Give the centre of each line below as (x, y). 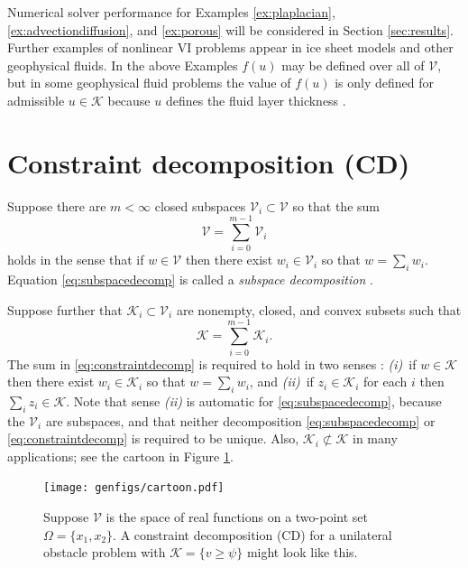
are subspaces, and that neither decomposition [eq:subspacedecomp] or (240, 420)
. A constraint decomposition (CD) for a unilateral (252, 534)
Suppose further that (65, 309)
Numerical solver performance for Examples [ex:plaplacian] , (171, 12)
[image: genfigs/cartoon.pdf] (134, 488)
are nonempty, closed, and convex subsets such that (319, 309)
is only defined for (384, 83)
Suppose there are (57, 205)
